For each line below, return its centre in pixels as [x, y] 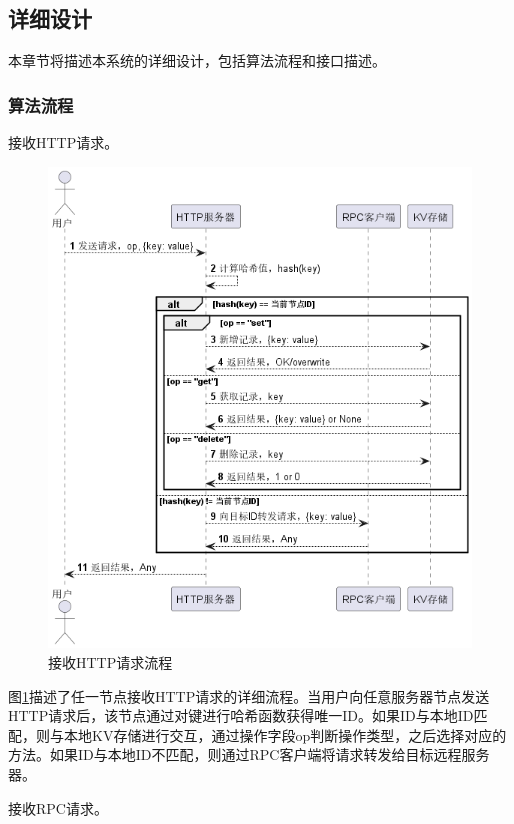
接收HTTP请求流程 [110, 661]
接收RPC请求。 [58, 807]
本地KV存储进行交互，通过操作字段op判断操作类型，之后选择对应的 [285, 734]
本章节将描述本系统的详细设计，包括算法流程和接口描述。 [197, 60]
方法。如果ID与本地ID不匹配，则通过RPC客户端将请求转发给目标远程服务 [249, 754]
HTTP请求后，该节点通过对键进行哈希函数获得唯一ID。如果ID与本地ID [241, 715]
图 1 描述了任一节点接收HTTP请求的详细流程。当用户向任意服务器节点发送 [249, 695]
